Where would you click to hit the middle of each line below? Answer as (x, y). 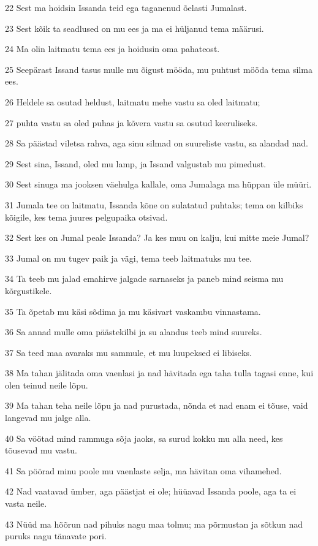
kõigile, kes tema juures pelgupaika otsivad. (86, 217)
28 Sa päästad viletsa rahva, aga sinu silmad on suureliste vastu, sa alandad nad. (157, 143)
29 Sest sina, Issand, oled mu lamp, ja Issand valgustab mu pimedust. (136, 163)
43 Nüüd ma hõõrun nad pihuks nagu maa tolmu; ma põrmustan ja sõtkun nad (154, 524)
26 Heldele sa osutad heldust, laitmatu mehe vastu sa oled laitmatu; (133, 101)
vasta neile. (26, 503)
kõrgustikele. (28, 290)
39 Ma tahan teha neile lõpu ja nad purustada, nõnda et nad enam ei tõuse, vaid (157, 405)
